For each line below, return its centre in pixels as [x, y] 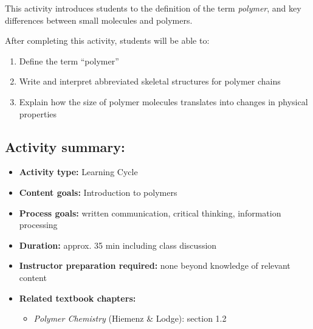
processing [38, 225]
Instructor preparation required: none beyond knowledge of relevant [155, 265]
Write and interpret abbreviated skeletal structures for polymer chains [150, 81]
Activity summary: [65, 146]
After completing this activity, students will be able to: [107, 40]
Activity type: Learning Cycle [78, 172]
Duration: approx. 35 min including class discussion [118, 245]
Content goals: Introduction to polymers [98, 192]
